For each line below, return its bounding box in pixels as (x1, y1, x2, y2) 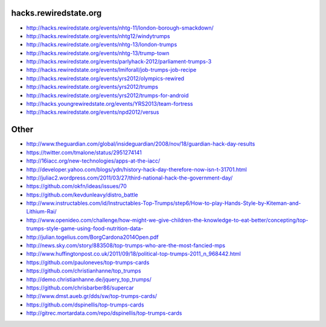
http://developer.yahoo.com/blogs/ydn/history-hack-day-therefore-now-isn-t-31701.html (26, 166, 247, 173)
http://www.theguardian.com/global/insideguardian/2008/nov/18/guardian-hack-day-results (26, 140, 255, 147)
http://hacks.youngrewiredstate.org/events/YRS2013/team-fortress (26, 100, 193, 108)
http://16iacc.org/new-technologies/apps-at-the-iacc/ (26, 157, 161, 164)
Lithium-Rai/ (26, 208, 57, 215)
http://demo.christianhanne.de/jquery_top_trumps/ (26, 276, 152, 283)
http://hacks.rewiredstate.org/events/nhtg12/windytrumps (26, 32, 170, 39)
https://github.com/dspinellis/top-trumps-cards (26, 301, 144, 308)
